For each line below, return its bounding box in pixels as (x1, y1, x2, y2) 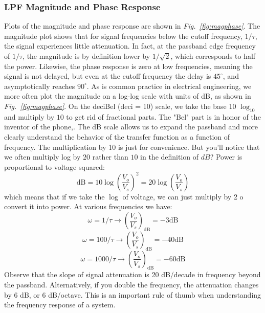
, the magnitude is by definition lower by (23, 51, 150, 61)
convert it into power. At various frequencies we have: (4, 201, 172, 212)
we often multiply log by (4, 151, 81, 162)
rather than (92, 151, 128, 162)
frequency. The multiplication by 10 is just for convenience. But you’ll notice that (4, 141, 260, 152)
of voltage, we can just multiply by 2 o (122, 191, 244, 202)
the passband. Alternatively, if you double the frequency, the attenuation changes (4, 279, 259, 289)
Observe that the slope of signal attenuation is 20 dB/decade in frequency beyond (4, 269, 261, 280)
